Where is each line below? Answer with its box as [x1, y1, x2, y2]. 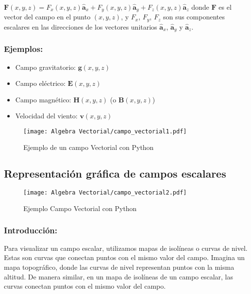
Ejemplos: [4, 43, 43, 55]
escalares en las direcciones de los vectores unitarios [4, 21, 157, 32]
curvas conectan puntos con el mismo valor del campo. [4, 281, 166, 291]
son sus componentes [163, 12, 225, 22]
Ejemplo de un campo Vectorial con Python [23, 142, 154, 152]
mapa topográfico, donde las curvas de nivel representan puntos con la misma [4, 262, 234, 272]
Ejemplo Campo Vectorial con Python [23, 203, 137, 213]
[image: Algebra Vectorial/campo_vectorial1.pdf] [23, 128, 187, 135]
